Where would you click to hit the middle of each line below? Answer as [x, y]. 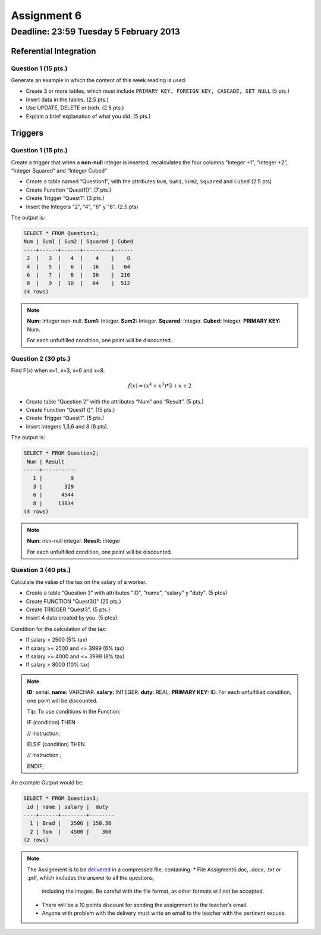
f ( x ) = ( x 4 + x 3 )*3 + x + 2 [160, 385]
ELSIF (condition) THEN [56, 745]
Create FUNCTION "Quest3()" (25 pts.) [73, 601]
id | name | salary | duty [68, 807]
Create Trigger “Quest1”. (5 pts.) [65, 418]
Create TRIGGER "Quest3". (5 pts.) [68, 609]
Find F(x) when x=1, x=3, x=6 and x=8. [58, 370]
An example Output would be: [48, 783]
